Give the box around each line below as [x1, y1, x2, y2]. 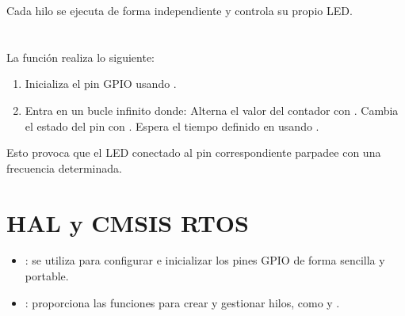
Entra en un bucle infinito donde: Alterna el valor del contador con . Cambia [25, 101, 399, 118]
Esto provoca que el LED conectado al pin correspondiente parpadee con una [6, 144, 381, 161]
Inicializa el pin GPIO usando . [25, 75, 177, 92]
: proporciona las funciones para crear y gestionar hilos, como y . [25, 294, 340, 310]
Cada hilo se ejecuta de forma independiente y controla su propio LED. [6, 2, 353, 18]
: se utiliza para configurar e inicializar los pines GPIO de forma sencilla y [25, 252, 385, 268]
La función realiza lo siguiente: [6, 48, 155, 65]
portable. [25, 268, 69, 284]
